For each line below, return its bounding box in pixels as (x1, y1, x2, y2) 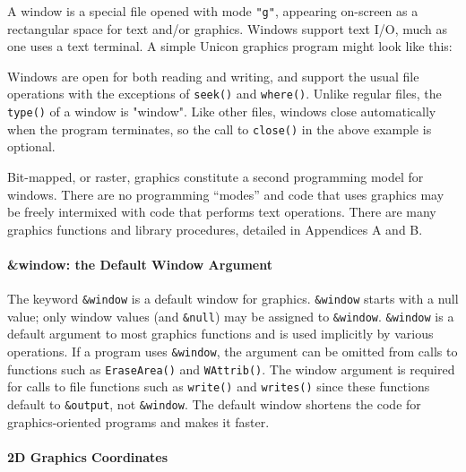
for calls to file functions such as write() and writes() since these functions (7, 377, 430, 396)
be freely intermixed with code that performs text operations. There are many (7, 202, 436, 221)
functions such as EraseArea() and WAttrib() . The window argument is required (7, 359, 455, 378)
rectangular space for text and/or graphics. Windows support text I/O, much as (7, 19, 448, 38)
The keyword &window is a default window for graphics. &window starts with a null (7, 289, 459, 308)
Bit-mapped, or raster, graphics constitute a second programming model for (7, 167, 424, 185)
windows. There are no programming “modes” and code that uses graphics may (7, 185, 444, 203)
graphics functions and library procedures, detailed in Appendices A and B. (7, 219, 423, 238)
